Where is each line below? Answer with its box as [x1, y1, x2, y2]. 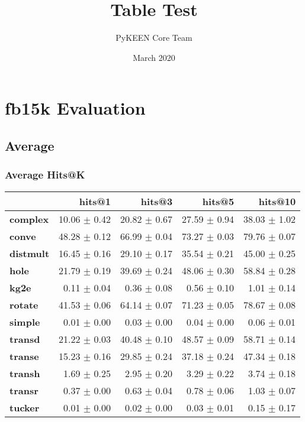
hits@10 [258, 194, 296, 208]
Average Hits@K [5, 167, 85, 182]
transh [9, 366, 40, 380]
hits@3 [140, 194, 173, 208]
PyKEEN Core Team [115, 31, 192, 44]
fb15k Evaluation [5, 96, 146, 120]
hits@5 [202, 194, 235, 208]
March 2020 [133, 51, 175, 63]
